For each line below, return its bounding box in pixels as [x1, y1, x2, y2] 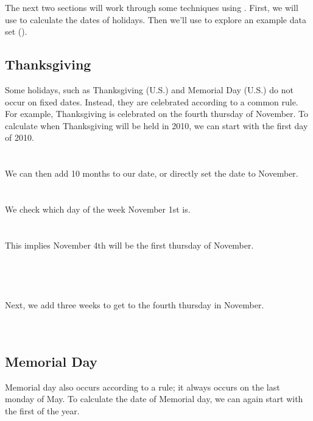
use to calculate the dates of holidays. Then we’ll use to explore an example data [5, 13, 306, 26]
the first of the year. [5, 404, 80, 417]
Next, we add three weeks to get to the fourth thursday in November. [5, 298, 264, 311]
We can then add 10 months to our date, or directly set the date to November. [5, 167, 298, 180]
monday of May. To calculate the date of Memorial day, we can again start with [5, 392, 303, 405]
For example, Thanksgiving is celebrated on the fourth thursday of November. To [5, 107, 309, 120]
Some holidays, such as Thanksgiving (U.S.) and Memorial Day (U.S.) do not [5, 83, 294, 96]
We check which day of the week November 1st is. [5, 202, 191, 215]
